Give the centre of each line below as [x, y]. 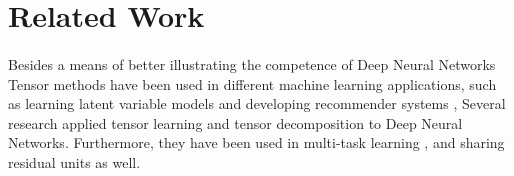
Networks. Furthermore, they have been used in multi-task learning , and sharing [256, 142]
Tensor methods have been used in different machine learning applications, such [252, 83]
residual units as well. [74, 161]
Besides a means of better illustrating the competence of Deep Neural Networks [252, 63]
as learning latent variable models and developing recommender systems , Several [257, 103]
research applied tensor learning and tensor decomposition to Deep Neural [235, 122]
